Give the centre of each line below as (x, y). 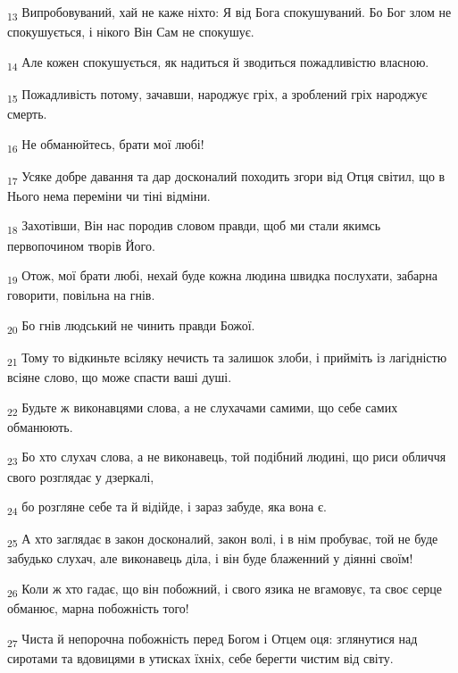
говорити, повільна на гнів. (81, 295)
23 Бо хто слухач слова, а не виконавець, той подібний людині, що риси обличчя (227, 458)
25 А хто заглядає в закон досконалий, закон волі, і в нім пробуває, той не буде (223, 540)
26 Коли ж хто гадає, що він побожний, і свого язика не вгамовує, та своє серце (225, 589)
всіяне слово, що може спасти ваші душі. (120, 377)
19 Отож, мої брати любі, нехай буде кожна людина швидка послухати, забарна (222, 276)
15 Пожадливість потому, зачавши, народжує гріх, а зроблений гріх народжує (217, 95)
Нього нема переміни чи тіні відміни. (109, 195)
